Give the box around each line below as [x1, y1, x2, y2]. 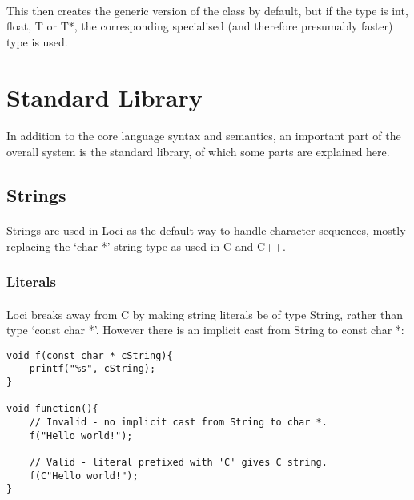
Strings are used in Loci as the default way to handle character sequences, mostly [6, 221, 406, 238]
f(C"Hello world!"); [29, 470, 139, 482]
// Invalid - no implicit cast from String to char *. [29, 417, 328, 428]
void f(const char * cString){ [6, 349, 173, 361]
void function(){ [6, 403, 98, 415]
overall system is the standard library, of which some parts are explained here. [6, 143, 390, 159]
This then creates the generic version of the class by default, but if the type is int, [6, 2, 408, 18]
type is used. [6, 33, 68, 50]
